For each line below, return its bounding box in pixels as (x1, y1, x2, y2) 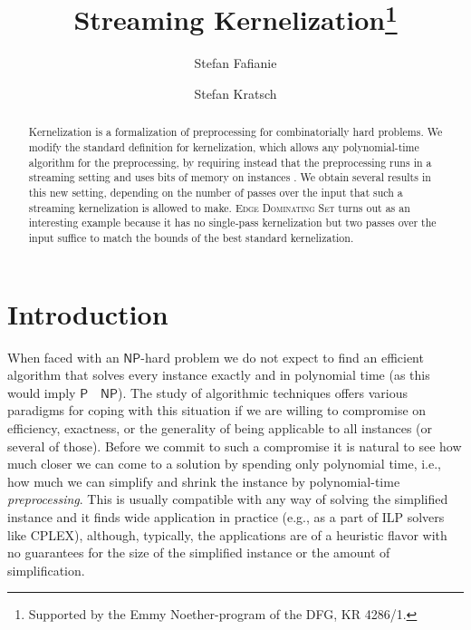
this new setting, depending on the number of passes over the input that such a (28, 185, 403, 200)
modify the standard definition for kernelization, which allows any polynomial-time (28, 140, 419, 155)
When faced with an (7, 347, 120, 366)
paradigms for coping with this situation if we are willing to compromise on (7, 401, 427, 420)
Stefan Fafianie (194, 53, 277, 73)
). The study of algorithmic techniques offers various (117, 383, 409, 402)
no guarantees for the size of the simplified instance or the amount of (7, 543, 390, 562)
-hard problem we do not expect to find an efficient (140, 347, 424, 366)
